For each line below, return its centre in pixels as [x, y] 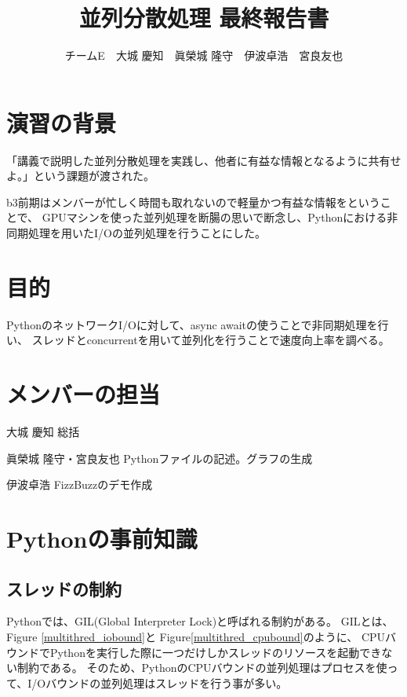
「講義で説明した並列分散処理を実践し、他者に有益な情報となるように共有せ [204, 160]
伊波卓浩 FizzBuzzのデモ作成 [80, 484]
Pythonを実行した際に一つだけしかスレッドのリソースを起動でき [216, 652]
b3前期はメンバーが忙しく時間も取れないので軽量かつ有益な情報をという [193, 202]
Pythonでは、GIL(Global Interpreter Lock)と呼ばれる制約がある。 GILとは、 [200, 621]
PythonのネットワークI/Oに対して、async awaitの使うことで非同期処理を [192, 324]
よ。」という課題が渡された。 [80, 176]
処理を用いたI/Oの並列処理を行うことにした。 [147, 233]
